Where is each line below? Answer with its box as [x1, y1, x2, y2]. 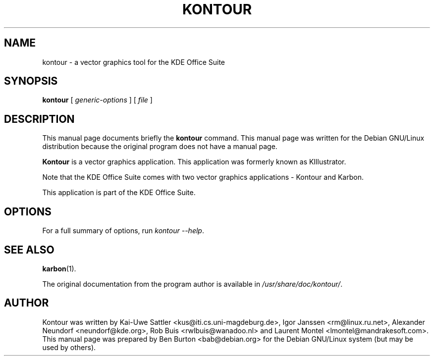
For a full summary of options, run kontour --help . [42, 226, 204, 235]
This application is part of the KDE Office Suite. [42, 188, 196, 197]
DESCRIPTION [4, 112, 75, 125]
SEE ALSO [4, 243, 54, 256]
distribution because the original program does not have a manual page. [42, 142, 277, 151]
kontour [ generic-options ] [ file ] [42, 96, 153, 104]
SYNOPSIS [4, 75, 58, 88]
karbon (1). [42, 264, 76, 273]
